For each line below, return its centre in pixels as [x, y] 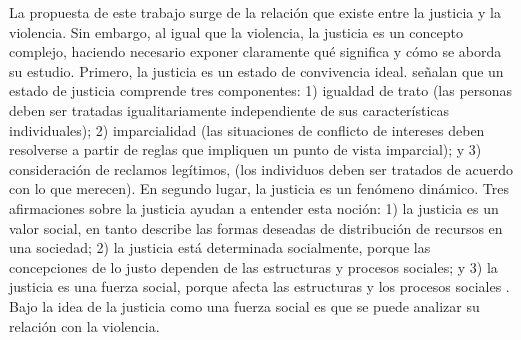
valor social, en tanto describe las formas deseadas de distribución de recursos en [256, 227]
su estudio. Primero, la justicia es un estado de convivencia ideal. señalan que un [256, 70]
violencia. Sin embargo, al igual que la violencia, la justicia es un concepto [236, 31]
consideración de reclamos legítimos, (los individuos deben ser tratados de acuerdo [261, 168]
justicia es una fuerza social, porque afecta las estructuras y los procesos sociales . [259, 286]
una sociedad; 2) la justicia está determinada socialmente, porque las [220, 247]
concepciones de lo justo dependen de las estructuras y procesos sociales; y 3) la [253, 266]
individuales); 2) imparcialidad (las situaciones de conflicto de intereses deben [247, 129]
